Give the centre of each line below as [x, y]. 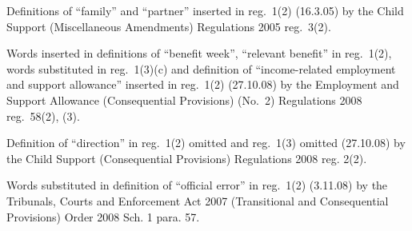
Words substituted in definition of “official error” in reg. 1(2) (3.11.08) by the [197, 185]
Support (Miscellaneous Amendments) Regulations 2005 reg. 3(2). [169, 26]
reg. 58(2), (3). [43, 115]
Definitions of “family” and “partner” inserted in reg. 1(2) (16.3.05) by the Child [205, 10]
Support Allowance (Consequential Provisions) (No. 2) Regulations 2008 [184, 100]
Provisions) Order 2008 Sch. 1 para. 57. [103, 216]
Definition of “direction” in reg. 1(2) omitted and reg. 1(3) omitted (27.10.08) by [206, 143]
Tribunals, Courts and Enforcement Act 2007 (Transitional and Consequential [198, 200]
